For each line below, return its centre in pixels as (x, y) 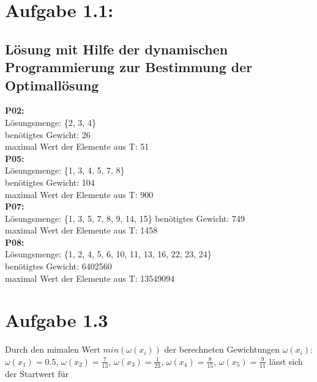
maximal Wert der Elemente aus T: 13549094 (90, 278)
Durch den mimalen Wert (53, 349)
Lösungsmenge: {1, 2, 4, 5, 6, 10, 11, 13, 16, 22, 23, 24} (108, 254)
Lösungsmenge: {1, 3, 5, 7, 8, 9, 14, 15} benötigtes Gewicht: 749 (125, 218)
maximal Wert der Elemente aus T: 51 (77, 146)
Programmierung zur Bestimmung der (129, 67)
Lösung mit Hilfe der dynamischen (117, 49)
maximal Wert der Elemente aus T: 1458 (81, 230)
